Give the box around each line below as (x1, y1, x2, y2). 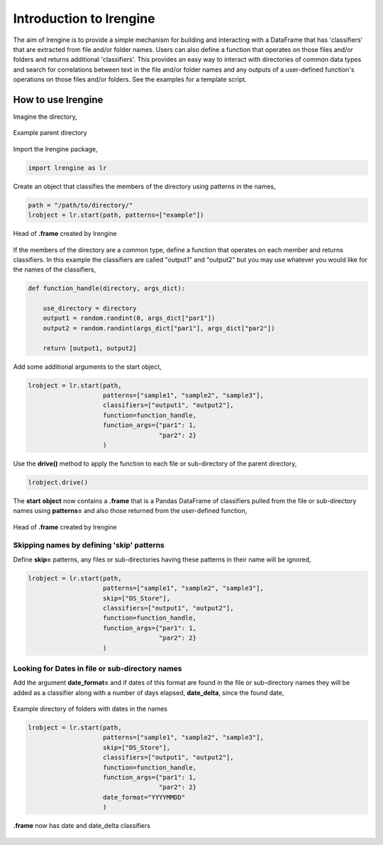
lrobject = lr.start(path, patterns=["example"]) (28, 211, 204, 220)
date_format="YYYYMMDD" (103, 793, 186, 801)
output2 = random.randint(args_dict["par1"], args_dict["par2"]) (43, 324, 275, 332)
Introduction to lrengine (13, 11, 155, 26)
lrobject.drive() (28, 478, 89, 486)
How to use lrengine (13, 93, 104, 106)
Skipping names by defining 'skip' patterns (13, 540, 165, 550)
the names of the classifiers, (13, 265, 96, 274)
